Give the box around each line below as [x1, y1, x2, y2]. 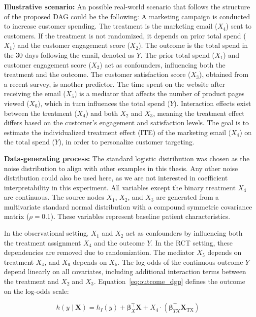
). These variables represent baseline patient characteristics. [50, 211, 230, 221]
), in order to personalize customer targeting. [59, 137, 194, 147]
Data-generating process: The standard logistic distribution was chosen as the [4, 153, 250, 163]
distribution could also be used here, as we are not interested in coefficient [4, 173, 228, 183]
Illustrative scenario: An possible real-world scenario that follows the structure [4, 1, 250, 11]
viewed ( [4, 98, 30, 108]
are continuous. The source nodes [4, 192, 104, 202]
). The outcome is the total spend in [138, 40, 248, 50]
